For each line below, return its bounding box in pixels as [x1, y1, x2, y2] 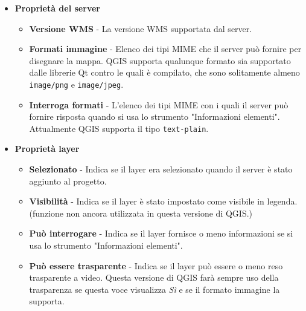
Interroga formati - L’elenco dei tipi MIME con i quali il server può [29, 98, 288, 111]
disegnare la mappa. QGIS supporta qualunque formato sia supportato [29, 54, 291, 67]
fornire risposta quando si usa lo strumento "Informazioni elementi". [29, 110, 280, 123]
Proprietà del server [14, 2, 100, 14]
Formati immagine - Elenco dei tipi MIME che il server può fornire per [29, 42, 302, 55]
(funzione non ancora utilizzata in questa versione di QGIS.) [29, 206, 253, 219]
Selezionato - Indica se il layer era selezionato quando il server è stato [29, 163, 293, 175]
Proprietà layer [14, 142, 80, 155]
